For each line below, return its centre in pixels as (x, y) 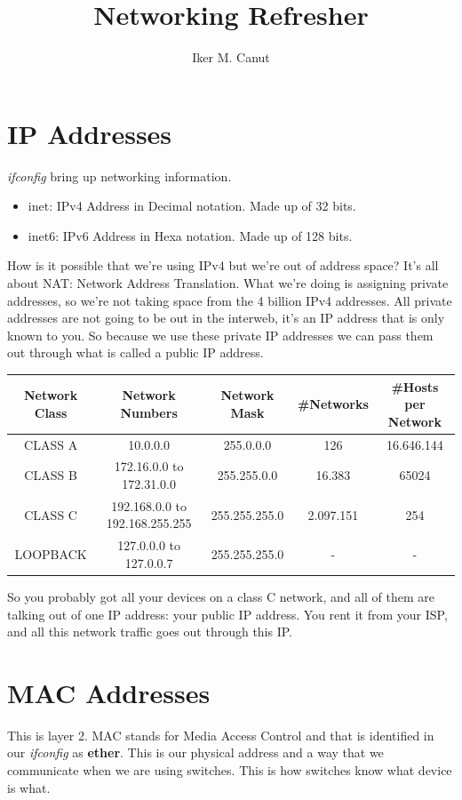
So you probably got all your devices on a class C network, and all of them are (221, 596)
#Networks (333, 404)
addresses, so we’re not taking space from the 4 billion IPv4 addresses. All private (230, 300)
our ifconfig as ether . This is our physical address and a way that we (195, 752)
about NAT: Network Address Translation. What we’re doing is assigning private (228, 283)
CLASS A (51, 444)
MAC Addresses (109, 692)
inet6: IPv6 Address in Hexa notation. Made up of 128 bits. (190, 235)
